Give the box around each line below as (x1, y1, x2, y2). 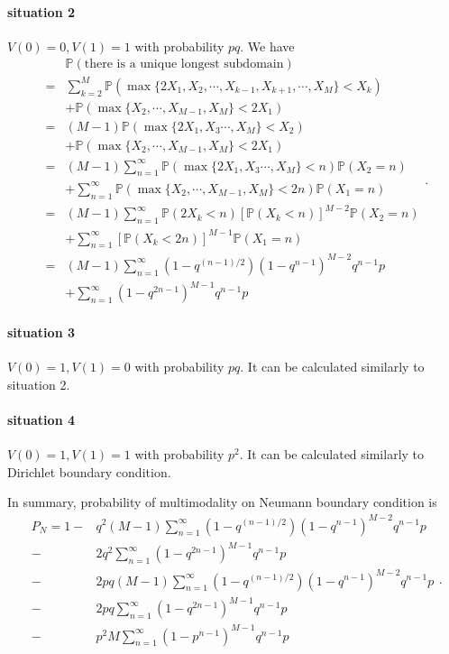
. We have (240, 36, 295, 55)
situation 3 (7, 323, 75, 342)
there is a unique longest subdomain (84, 58, 284, 71)
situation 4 (7, 410, 75, 428)
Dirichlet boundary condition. (7, 462, 171, 481)
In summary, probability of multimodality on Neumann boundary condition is (7, 493, 437, 511)
